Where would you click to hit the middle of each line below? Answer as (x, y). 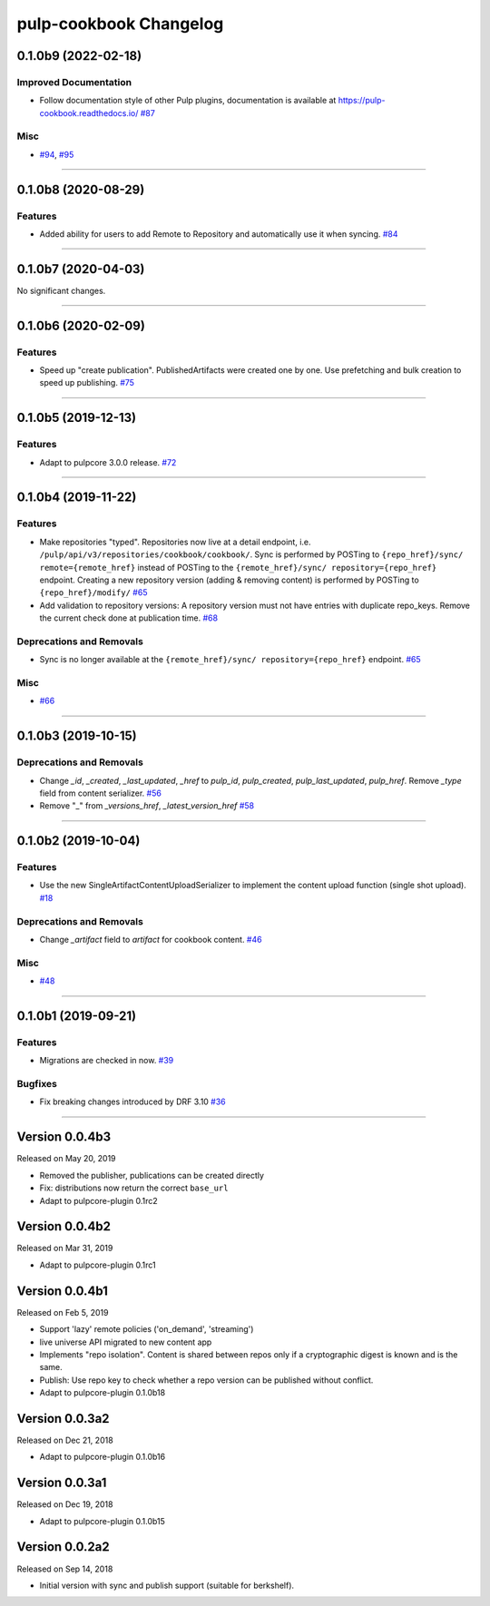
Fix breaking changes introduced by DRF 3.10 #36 (132, 1102)
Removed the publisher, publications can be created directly (152, 1175)
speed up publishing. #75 (87, 383)
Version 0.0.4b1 (63, 1291)
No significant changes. (61, 290)
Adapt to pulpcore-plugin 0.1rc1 (98, 1265)
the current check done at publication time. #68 (128, 618)
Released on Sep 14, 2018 (65, 1569)
